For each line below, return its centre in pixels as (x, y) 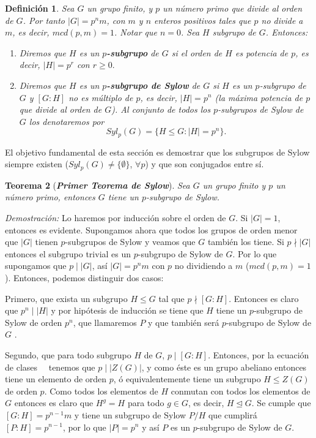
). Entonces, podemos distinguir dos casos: (84, 278)
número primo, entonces (50, 197)
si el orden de (197, 52)
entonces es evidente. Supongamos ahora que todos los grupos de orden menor (151, 229)
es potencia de (262, 52)
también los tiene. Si (246, 242)
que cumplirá (233, 414)
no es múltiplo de (101, 97)
